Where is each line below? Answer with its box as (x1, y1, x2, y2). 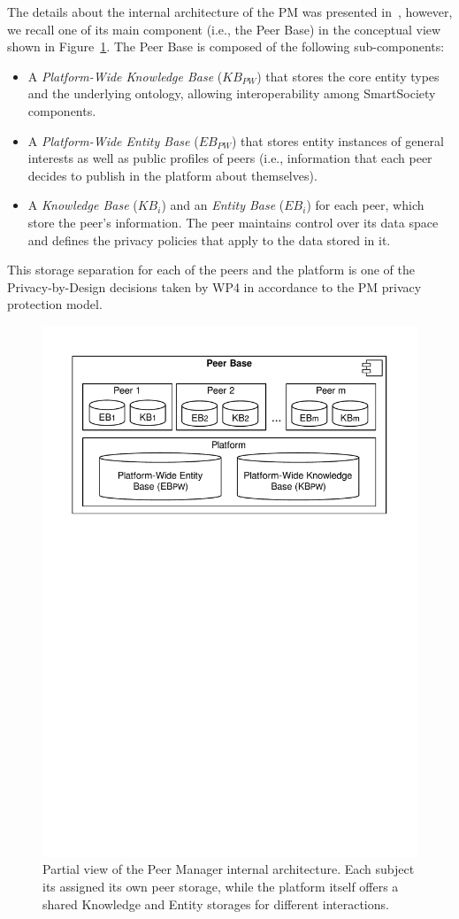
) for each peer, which (306, 196, 425, 214)
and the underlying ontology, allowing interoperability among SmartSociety (27, 84, 436, 103)
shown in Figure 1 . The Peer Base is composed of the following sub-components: (7, 37, 445, 56)
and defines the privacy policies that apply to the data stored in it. (27, 230, 391, 249)
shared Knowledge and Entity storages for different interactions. (42, 894, 389, 913)
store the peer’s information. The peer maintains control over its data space (27, 212, 439, 231)
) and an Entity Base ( (161, 196, 285, 214)
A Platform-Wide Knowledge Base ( (27, 66, 223, 85)
